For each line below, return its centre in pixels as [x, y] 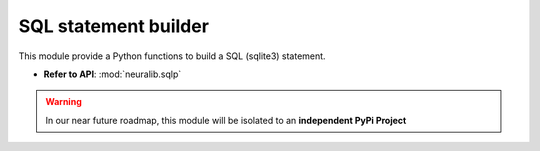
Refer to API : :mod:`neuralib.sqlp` [112, 74]
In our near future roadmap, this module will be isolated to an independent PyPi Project [226, 120]
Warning [63, 102]
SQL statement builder [114, 26]
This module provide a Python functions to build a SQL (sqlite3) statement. [172, 56]
